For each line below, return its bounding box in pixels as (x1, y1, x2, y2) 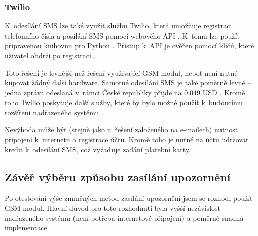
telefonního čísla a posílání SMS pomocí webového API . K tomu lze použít (5, 30, 240, 41)
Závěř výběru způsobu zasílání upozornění (5, 168, 231, 184)
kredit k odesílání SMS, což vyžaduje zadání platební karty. (5, 144, 191, 154)
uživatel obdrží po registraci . (5, 50, 96, 60)
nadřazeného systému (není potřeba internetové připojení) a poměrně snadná (5, 212, 244, 223)
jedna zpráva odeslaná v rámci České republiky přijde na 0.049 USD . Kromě (5, 87, 245, 97)
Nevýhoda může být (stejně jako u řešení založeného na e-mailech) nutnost (5, 124, 238, 134)
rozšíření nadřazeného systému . (5, 107, 103, 117)
